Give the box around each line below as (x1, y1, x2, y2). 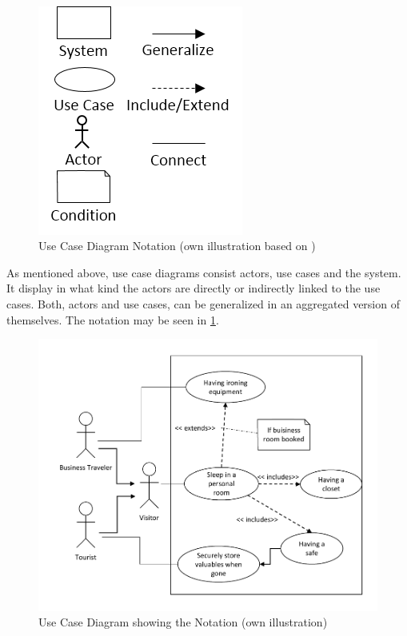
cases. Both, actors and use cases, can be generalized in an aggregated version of (6, 295, 400, 312)
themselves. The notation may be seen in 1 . (6, 311, 219, 328)
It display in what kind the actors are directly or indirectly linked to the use (6, 280, 381, 296)
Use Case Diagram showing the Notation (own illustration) (38, 614, 328, 630)
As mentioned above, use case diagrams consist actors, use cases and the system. (6, 264, 401, 280)
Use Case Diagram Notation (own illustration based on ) (38, 237, 316, 254)
